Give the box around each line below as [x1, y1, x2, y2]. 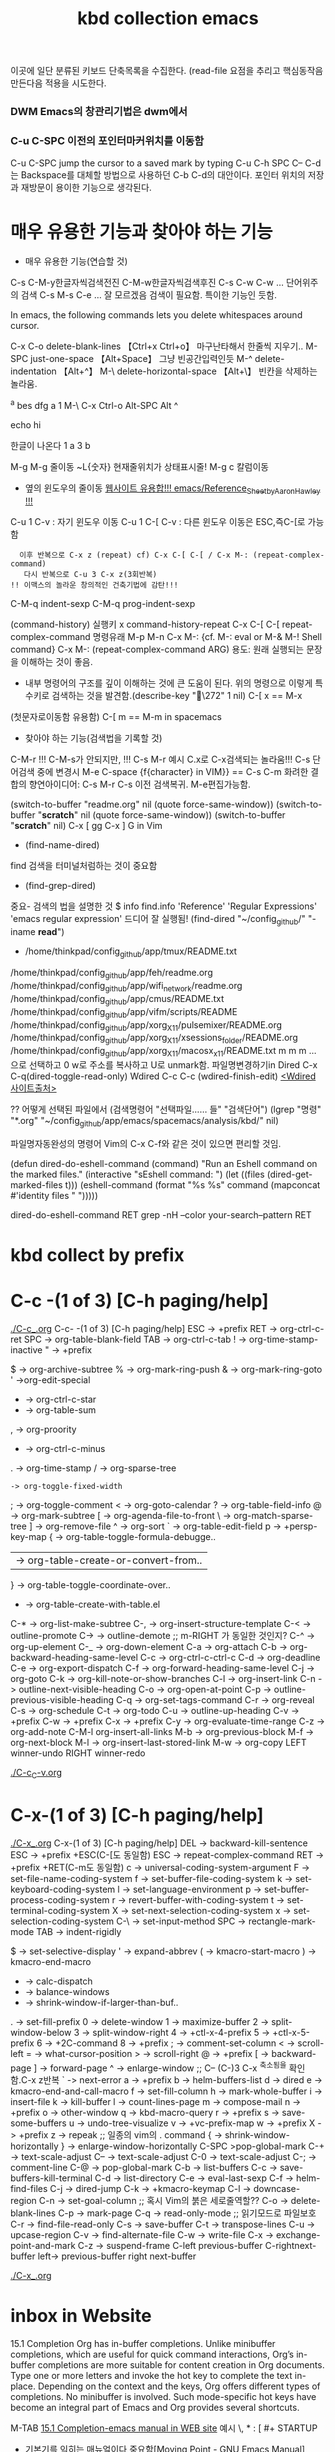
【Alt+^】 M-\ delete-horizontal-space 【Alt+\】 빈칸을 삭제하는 [58, 365, 318, 377]
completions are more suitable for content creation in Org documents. [37, 2359, 325, 2371]
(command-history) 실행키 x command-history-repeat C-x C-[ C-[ [10, 618, 280, 630]
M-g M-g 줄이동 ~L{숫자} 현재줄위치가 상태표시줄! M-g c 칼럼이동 [10, 461, 270, 472]
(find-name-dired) [24, 838, 100, 851]
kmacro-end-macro [10, 1955, 92, 1967]
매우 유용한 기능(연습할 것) [24, 255, 128, 267]
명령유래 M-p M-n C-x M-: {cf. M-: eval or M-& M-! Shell [92, 630, 323, 642]
